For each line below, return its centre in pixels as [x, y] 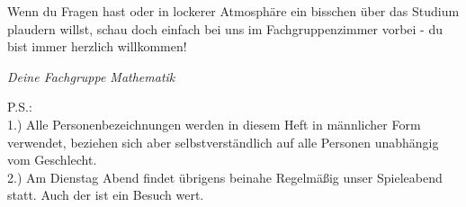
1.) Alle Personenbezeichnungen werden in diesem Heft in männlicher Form [214, 124]
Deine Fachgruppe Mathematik [91, 76]
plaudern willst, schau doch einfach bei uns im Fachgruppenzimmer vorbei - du [225, 28]
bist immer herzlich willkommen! [97, 46]
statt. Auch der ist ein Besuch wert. [106, 195]
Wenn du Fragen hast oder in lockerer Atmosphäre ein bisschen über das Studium [233, 11]
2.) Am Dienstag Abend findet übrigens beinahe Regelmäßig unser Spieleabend [225, 177]
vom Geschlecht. [52, 160]
